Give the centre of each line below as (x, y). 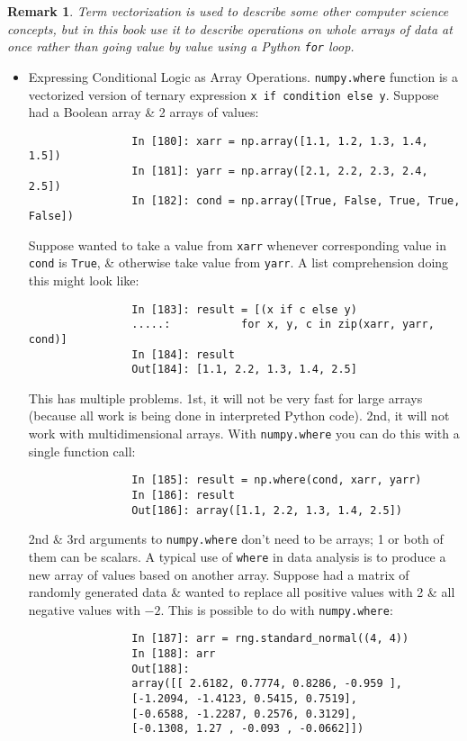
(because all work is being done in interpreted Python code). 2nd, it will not (239, 416)
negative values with (84, 609)
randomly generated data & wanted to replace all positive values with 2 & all (242, 592)
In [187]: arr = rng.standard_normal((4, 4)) (270, 639)
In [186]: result (183, 495)
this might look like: (84, 280)
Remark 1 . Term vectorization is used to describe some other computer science (228, 11)
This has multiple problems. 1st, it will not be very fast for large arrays (225, 398)
